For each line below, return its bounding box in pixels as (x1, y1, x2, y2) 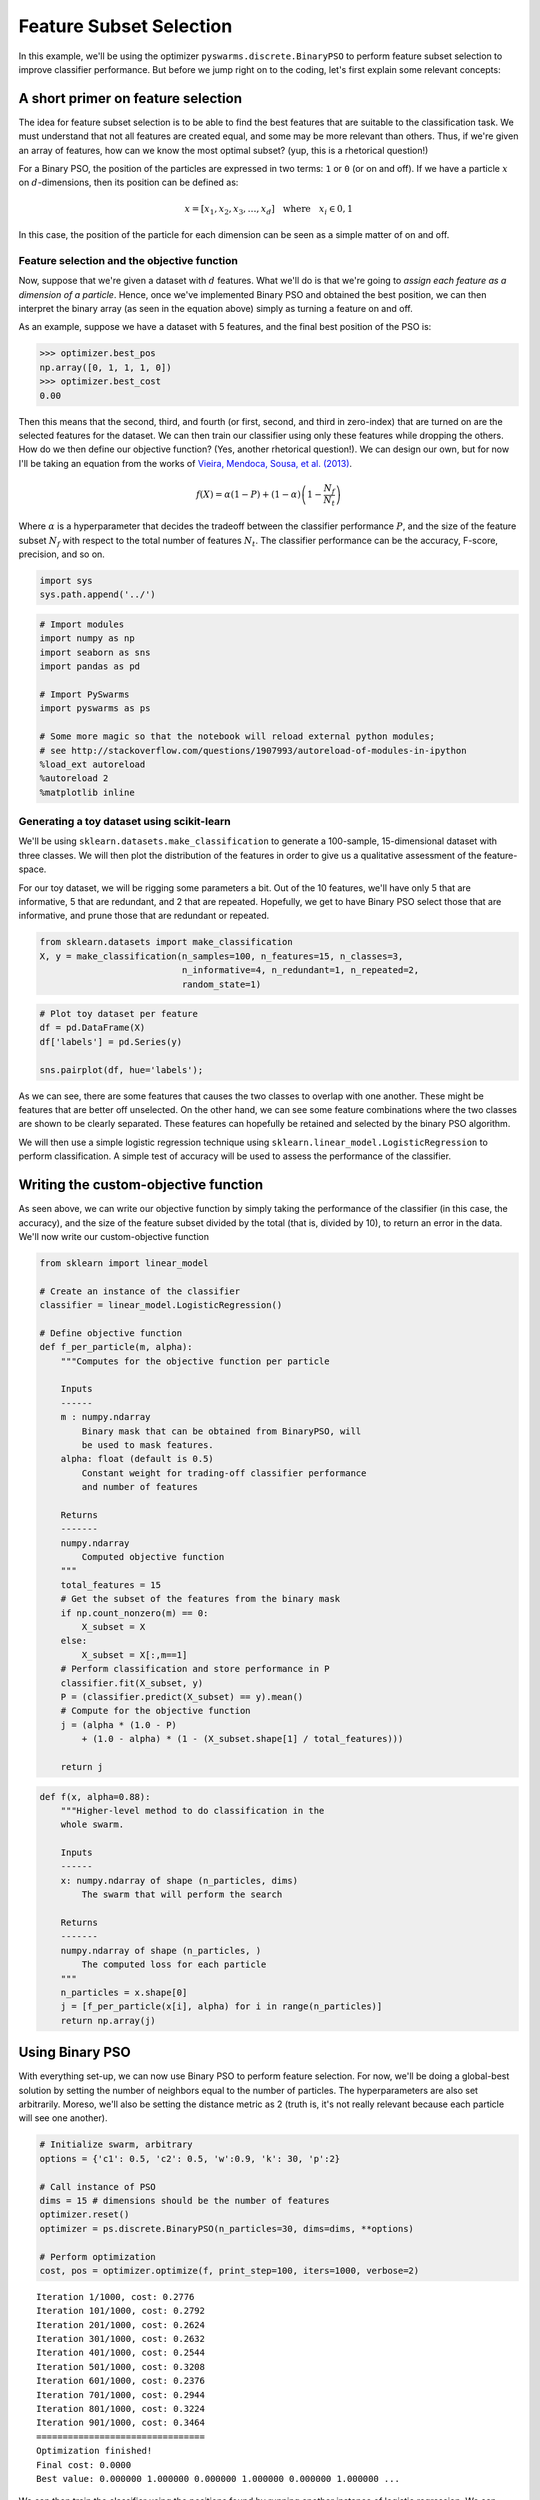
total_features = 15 (60, 1579, 162, 1590)
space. (18, 863, 47, 875)
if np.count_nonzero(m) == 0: (60, 1607, 209, 1619)
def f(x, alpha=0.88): (39, 1791, 151, 1802)
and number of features (81, 1481, 199, 1493)
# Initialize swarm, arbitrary (39, 2139, 194, 2150)
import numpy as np (39, 633, 135, 644)
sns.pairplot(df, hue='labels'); (39, 1064, 204, 1075)
